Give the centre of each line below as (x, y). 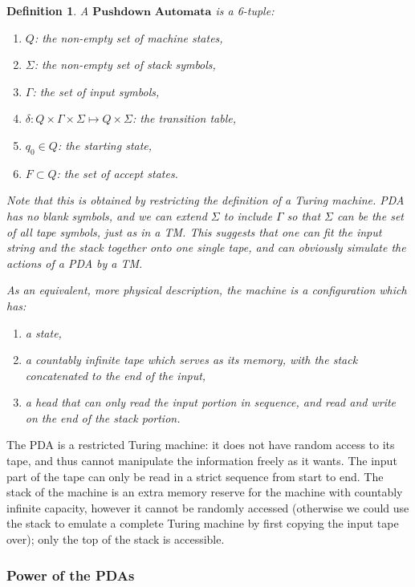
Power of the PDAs (71, 575)
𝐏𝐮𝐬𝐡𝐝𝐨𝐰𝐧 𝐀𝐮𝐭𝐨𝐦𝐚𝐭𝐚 (152, 12)
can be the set (370, 215)
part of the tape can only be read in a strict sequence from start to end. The (195, 476)
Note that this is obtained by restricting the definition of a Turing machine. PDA (205, 200)
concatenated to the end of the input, (116, 375)
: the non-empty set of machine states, (128, 37)
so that (304, 215)
